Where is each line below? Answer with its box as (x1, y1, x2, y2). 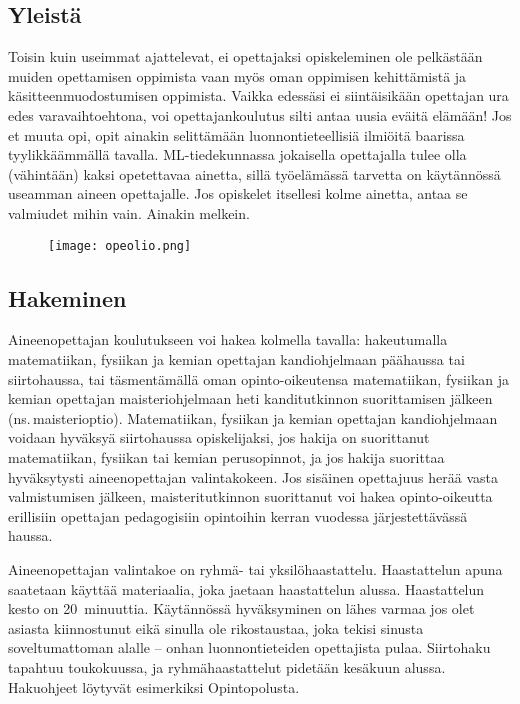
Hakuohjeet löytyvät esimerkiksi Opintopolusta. (8, 676, 300, 697)
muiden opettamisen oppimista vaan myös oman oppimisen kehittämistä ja (8, 65, 467, 86)
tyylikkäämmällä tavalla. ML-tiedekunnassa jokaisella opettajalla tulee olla (8, 144, 467, 165)
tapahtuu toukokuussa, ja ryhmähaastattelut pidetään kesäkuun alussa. (8, 656, 446, 677)
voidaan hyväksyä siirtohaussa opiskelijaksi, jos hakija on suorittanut (8, 427, 430, 448)
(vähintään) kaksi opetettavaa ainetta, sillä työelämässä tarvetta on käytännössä (8, 163, 501, 184)
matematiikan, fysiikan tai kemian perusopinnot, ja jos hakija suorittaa (8, 446, 445, 467)
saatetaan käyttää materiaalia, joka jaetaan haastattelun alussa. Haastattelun (8, 578, 485, 599)
